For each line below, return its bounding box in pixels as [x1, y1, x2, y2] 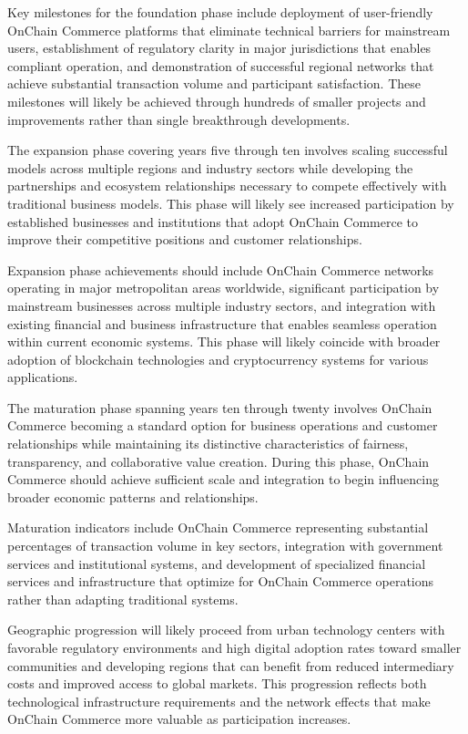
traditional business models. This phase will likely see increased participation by [7, 193, 454, 212]
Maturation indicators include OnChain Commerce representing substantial [7, 518, 429, 537]
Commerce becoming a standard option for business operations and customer [7, 416, 438, 435]
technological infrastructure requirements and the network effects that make [7, 691, 431, 710]
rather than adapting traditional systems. [7, 589, 239, 608]
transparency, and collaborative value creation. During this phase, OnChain [7, 451, 430, 470]
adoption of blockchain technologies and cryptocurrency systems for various [7, 349, 429, 368]
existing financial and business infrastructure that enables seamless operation [7, 314, 437, 333]
